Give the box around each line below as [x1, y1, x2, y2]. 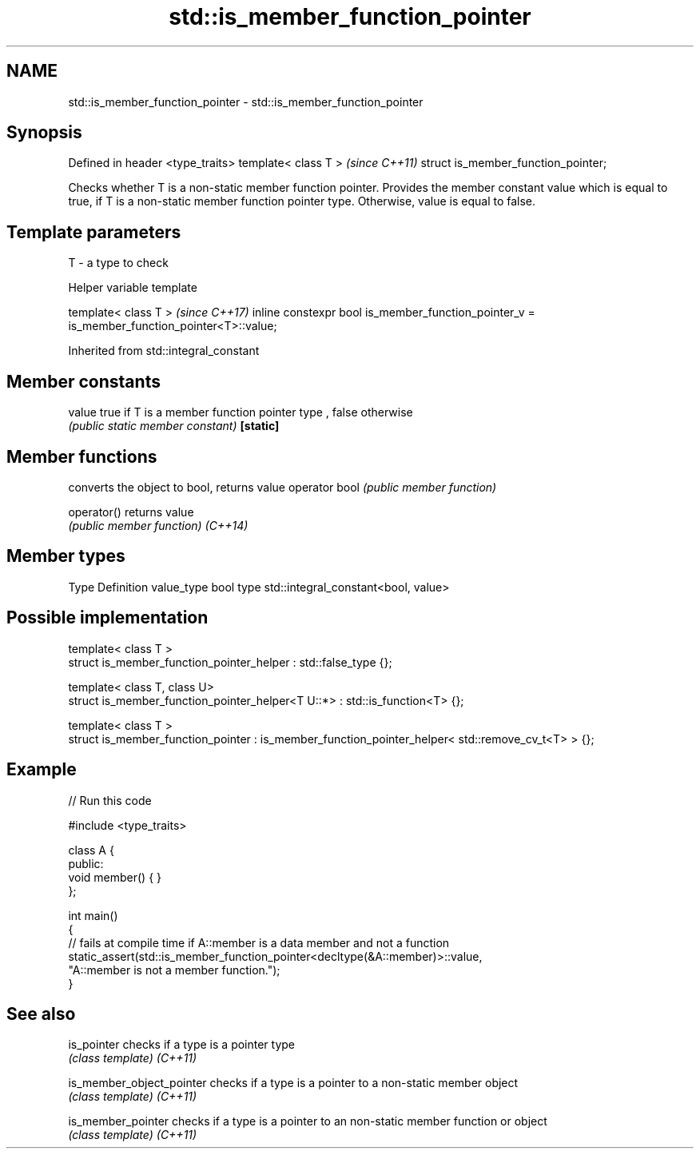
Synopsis [6, 122, 82, 143]
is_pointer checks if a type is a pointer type [68, 1038, 296, 1052]
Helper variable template [68, 281, 197, 295]
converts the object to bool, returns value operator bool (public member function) [68, 480, 497, 494]
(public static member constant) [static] [68, 419, 280, 433]
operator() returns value [68, 504, 194, 519]
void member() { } [68, 870, 161, 884]
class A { [68, 842, 114, 857]
